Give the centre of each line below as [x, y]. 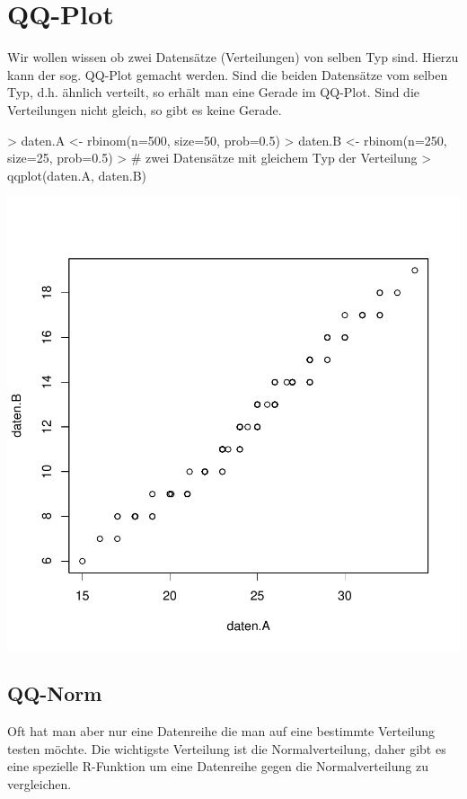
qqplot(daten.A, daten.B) [77, 175]
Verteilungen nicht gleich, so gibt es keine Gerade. [145, 109]
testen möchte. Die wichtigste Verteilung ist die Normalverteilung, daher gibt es [227, 748]
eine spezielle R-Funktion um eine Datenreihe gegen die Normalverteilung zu [218, 766]
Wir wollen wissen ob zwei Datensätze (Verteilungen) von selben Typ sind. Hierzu [233, 57]
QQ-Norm [55, 693]
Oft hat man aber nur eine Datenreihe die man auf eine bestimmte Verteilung [221, 731]
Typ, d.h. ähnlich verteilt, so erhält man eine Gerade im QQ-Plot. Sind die [214, 92]
